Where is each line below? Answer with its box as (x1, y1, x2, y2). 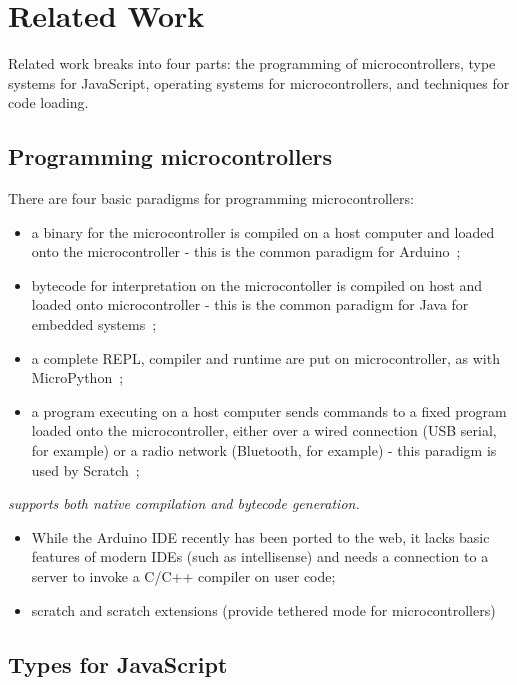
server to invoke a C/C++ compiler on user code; (31, 566, 336, 587)
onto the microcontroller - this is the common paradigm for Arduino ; (31, 241, 461, 262)
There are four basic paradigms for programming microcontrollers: (8, 188, 414, 209)
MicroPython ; (31, 367, 124, 388)
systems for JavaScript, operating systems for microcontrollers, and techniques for (8, 72, 510, 93)
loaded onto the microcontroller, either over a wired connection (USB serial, (31, 420, 497, 441)
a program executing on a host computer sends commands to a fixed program (31, 400, 507, 421)
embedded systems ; (31, 314, 157, 335)
